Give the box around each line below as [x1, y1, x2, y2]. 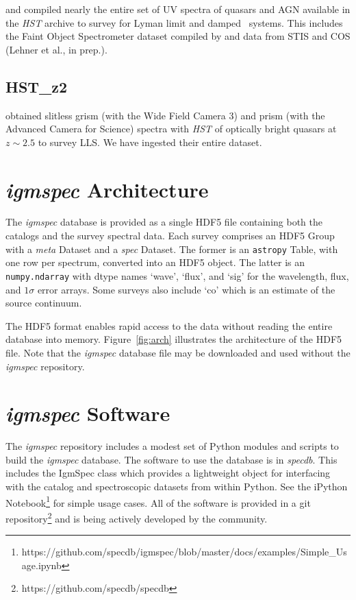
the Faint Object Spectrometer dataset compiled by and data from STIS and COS [5, 29, 351, 43]
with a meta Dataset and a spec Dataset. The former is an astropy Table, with [5, 241, 338, 256]
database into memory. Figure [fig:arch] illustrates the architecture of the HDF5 [5, 332, 342, 346]
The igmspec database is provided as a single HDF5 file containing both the [5, 215, 322, 229]
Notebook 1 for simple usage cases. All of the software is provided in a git [5, 493, 311, 509]
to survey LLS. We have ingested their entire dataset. [38, 134, 262, 149]
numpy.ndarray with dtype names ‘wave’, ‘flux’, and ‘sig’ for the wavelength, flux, [5, 268, 349, 283]
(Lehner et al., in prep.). [5, 42, 107, 56]
